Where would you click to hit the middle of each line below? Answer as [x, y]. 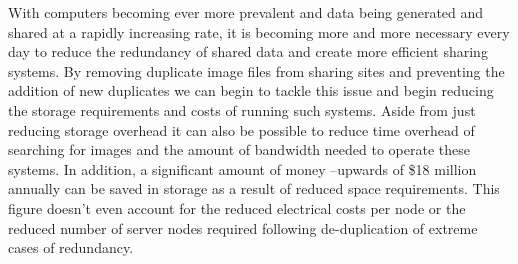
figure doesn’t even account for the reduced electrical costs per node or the [237, 207]
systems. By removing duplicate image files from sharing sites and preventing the [256, 70]
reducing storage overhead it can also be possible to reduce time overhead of [241, 129]
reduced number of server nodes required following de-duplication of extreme [243, 227]
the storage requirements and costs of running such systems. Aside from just [242, 109]
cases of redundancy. [71, 247]
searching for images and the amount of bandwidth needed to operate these [239, 149]
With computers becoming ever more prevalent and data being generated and [246, 12]
